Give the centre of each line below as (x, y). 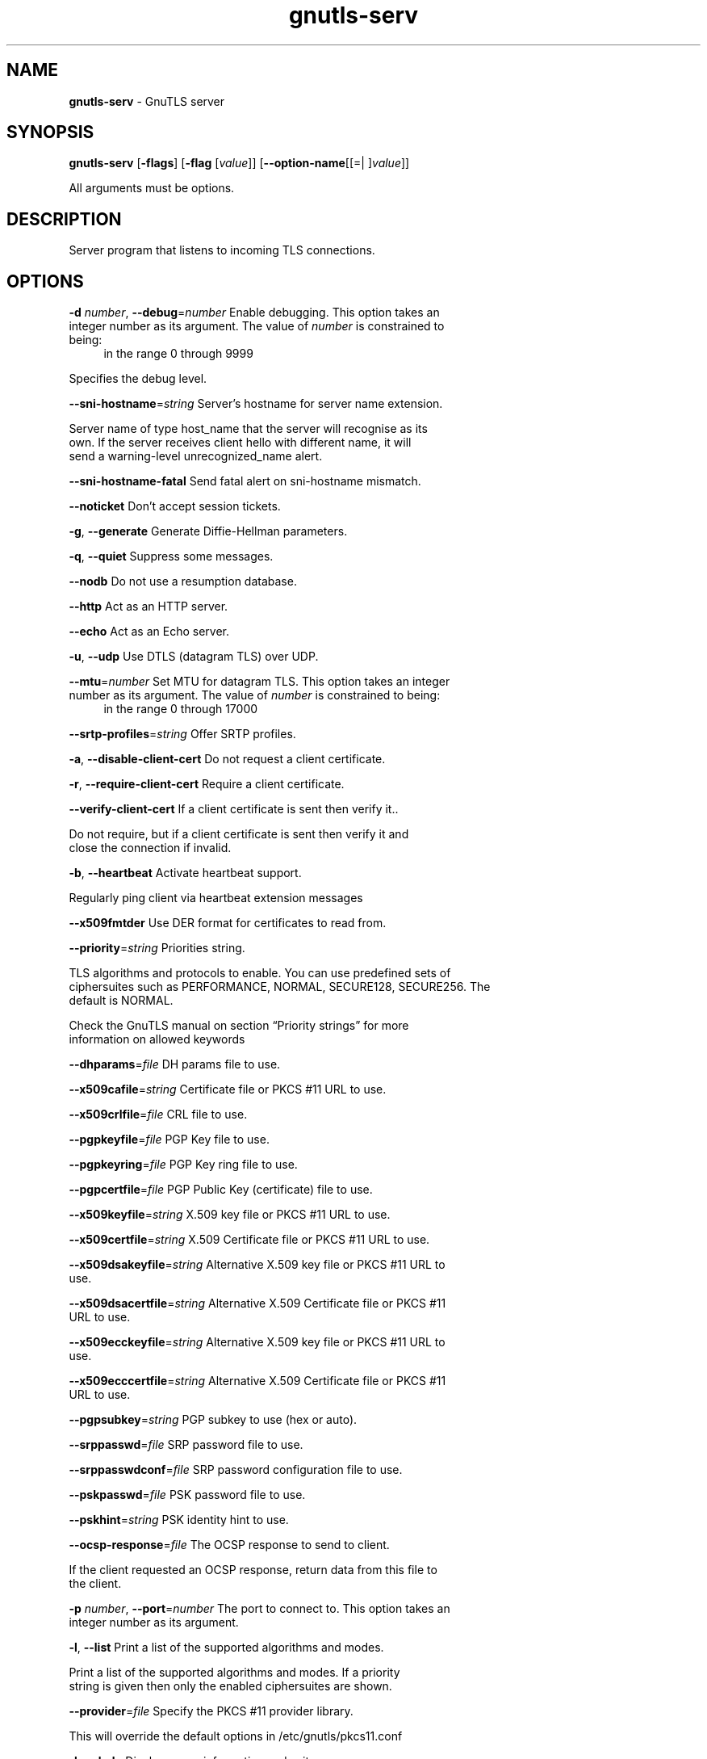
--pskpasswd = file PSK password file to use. (187, 1495)
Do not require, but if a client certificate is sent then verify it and (239, 834)
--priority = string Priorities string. (157, 948)
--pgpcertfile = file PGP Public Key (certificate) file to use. (221, 1190)
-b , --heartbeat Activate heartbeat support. (185, 873)
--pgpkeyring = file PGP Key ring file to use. (183, 1165)
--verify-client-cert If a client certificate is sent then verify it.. (234, 809)
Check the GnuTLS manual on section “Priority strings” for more (239, 1026)
